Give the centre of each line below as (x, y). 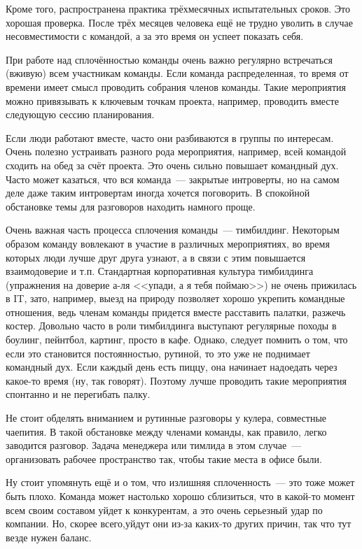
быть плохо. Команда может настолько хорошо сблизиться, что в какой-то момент (180, 496)
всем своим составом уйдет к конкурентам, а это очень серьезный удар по (164, 509)
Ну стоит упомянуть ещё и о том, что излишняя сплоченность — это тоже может (180, 482)
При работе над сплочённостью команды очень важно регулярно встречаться (169, 59)
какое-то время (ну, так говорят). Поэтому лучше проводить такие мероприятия (176, 380)
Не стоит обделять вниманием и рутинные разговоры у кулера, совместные (166, 418)
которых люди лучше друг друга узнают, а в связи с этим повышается (156, 257)
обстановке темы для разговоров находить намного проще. (131, 206)
